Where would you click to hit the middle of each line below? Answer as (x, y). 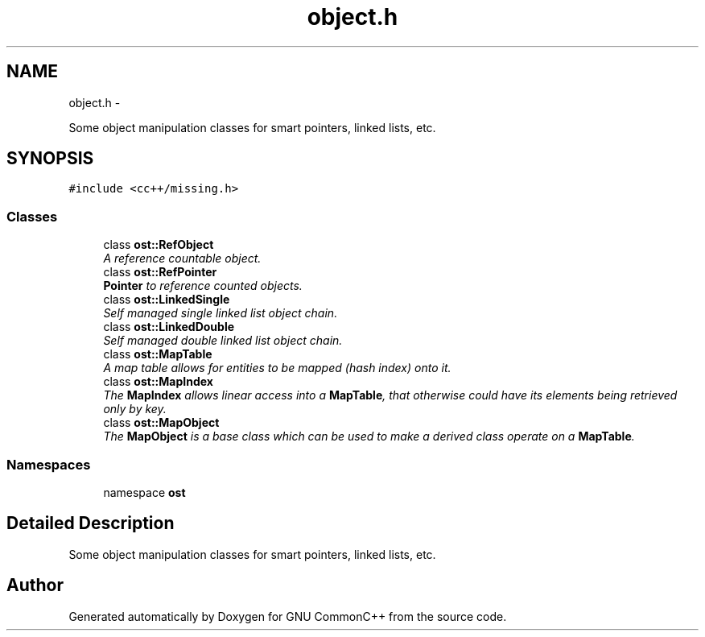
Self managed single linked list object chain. (221, 313)
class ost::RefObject (159, 245)
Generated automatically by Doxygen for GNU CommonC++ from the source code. (288, 616)
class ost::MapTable (158, 354)
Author (35, 585)
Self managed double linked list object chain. (223, 341)
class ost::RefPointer (160, 272)
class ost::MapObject (161, 423)
